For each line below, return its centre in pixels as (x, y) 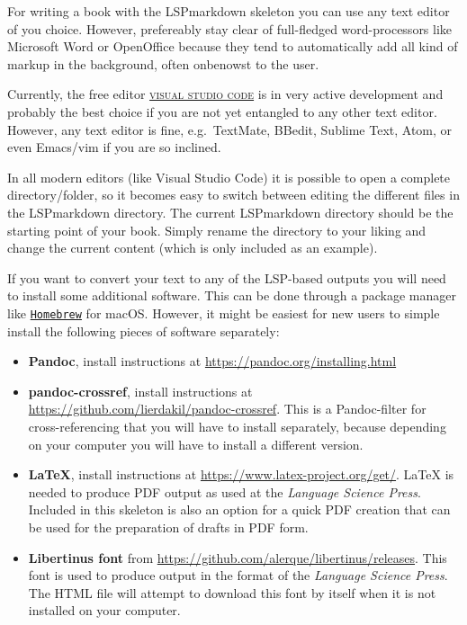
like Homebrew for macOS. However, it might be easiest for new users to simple (224, 312)
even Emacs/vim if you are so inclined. (114, 147)
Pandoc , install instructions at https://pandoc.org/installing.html (212, 361)
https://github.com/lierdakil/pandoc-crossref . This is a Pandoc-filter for (227, 409)
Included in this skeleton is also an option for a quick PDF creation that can (239, 509)
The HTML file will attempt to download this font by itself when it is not (232, 592)
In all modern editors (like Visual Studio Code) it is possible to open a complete (229, 177)
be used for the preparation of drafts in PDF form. (168, 527)
